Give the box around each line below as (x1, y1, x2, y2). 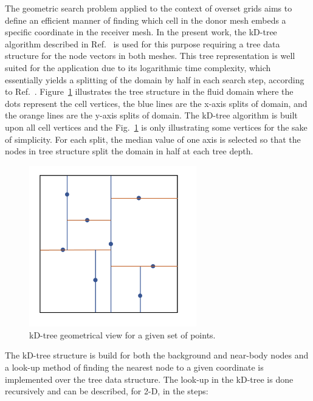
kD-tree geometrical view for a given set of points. (29, 328, 216, 341)
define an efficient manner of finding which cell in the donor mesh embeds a (5, 13, 286, 26)
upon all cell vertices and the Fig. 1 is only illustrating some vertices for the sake (5, 120, 308, 133)
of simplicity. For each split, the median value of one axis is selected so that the (5, 132, 301, 145)
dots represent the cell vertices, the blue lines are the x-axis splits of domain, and (5, 97, 308, 109)
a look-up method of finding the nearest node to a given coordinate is (5, 361, 264, 374)
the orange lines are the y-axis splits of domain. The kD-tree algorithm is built (5, 109, 298, 122)
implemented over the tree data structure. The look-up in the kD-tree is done (5, 372, 294, 385)
